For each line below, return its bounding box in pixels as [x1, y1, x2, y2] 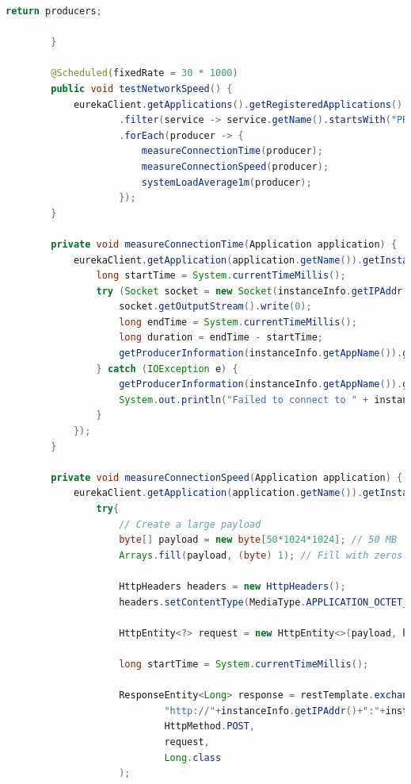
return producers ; [6, 6, 102, 17]
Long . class [164, 751, 222, 763]
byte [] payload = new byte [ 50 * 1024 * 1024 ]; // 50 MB [119, 534, 398, 546]
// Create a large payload [119, 518, 261, 530]
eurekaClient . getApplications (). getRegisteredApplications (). [73, 98, 409, 110]
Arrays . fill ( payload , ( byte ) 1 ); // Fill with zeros [119, 549, 403, 561]
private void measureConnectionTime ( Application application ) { [51, 238, 398, 250]
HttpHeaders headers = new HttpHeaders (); [119, 580, 346, 592]
